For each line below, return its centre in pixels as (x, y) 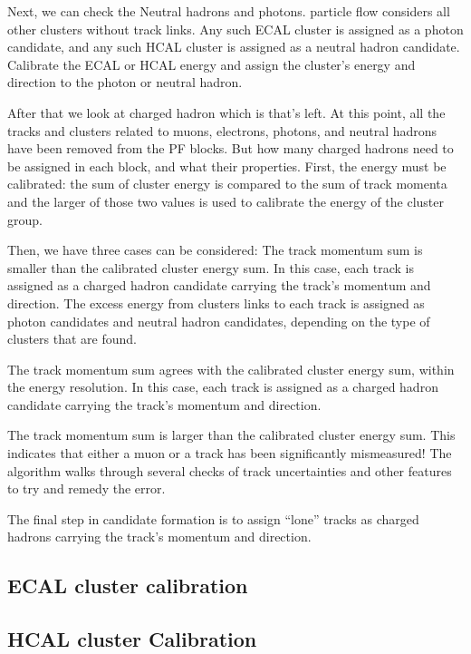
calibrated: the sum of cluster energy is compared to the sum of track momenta (227, 184)
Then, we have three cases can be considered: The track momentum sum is (215, 250)
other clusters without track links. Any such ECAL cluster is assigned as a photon (235, 29)
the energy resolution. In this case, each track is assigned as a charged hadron (223, 387)
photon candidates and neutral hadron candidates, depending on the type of (219, 321)
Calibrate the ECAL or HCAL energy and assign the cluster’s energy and (211, 64)
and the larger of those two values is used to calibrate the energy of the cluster (226, 201)
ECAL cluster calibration (128, 586)
